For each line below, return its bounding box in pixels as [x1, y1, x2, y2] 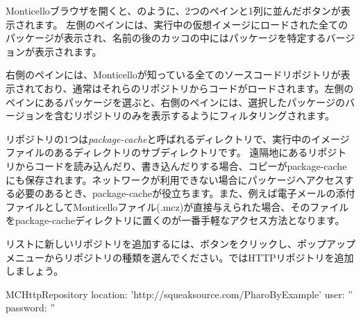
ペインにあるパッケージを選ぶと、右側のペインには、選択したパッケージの [6, 94, 345, 109]
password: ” [6, 300, 55, 315]
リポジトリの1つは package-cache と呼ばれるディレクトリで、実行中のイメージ [6, 131, 350, 146]
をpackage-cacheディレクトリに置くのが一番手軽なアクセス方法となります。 [6, 213, 345, 227]
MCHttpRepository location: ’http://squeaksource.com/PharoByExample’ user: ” [6, 286, 353, 301]
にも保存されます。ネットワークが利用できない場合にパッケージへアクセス [6, 172, 344, 187]
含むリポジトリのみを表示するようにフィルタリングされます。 [53, 108, 335, 123]
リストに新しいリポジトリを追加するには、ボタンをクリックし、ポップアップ [6, 236, 355, 250]
